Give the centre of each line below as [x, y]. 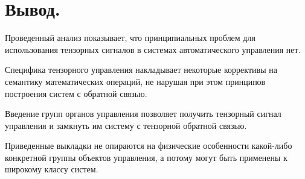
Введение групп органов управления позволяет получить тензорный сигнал [143, 114]
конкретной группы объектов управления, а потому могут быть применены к [146, 157]
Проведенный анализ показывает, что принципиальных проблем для [130, 38]
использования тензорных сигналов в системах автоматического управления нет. [153, 49]
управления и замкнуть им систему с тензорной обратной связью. [126, 125]
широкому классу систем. [52, 169]
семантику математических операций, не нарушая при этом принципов [135, 81]
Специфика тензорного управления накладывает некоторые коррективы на [141, 70]
